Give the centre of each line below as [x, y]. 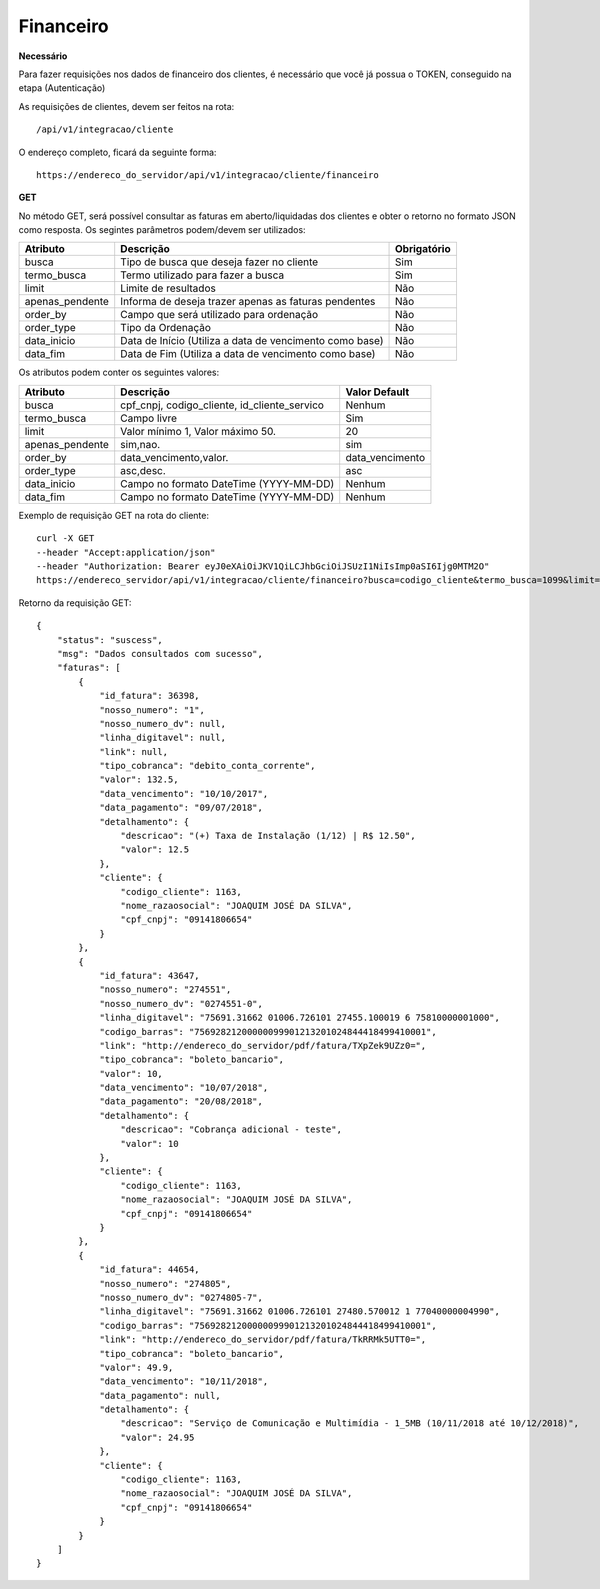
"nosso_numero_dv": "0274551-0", [181, 1003]
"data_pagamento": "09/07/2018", [181, 808]
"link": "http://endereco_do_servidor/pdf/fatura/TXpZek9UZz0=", [263, 1045]
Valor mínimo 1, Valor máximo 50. [198, 431]
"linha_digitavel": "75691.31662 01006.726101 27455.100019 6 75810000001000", [299, 1018]
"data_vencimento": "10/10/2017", [184, 793]
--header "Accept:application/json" [126, 552]
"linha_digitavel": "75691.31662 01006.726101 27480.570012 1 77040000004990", [299, 1311]
